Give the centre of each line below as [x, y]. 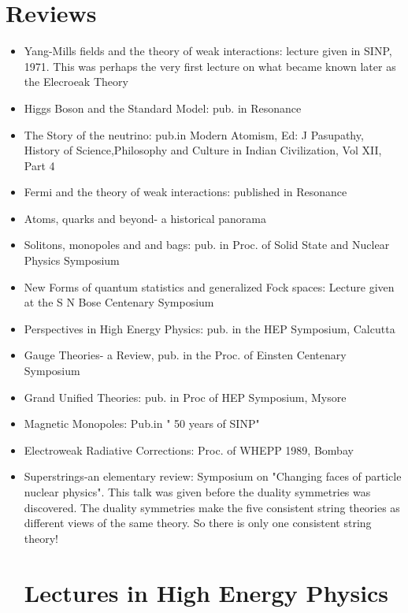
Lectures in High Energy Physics [206, 592]
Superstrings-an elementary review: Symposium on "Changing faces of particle [213, 476]
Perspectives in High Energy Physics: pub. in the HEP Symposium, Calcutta [210, 328]
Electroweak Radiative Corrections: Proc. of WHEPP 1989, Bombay [189, 450]
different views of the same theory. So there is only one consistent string [198, 523]
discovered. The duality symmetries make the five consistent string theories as [212, 507]
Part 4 [39, 165]
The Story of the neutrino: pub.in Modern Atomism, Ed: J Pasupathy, [194, 134]
